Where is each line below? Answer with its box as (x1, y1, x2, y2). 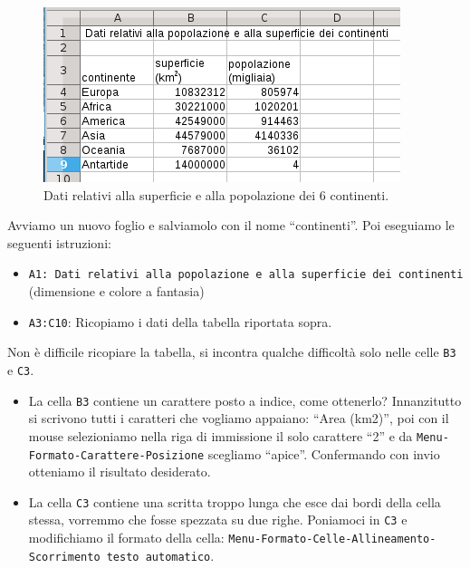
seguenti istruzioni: (7, 233, 111, 252)
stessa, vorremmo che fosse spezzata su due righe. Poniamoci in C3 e (28, 510, 408, 529)
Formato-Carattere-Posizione (28, 448, 205, 462)
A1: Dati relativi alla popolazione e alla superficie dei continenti (28, 268, 464, 282)
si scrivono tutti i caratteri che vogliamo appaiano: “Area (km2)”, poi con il (28, 409, 449, 428)
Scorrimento (28, 550, 101, 563)
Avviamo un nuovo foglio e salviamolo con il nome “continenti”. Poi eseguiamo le (7, 216, 455, 235)
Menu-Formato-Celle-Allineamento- (228, 533, 436, 546)
